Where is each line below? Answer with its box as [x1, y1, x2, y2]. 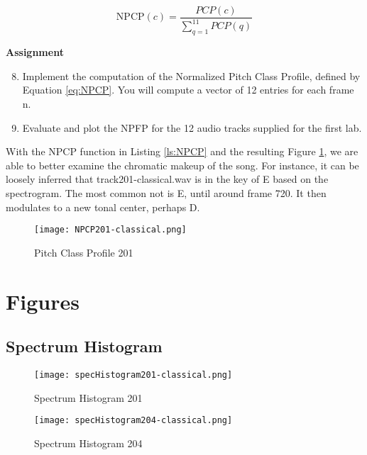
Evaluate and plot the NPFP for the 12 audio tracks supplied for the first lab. [22, 120, 362, 135]
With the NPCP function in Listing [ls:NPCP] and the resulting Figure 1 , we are [6, 144, 358, 159]
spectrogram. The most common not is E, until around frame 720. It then [6, 185, 327, 200]
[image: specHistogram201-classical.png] [34, 369, 233, 380]
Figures [6, 286, 80, 315]
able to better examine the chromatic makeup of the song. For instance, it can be [6, 157, 359, 172]
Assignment [6, 45, 64, 60]
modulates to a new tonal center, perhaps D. [6, 199, 200, 214]
